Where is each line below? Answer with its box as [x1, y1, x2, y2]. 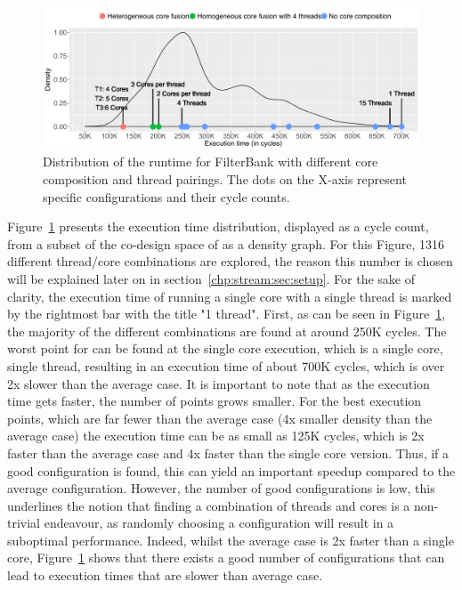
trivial [7, 513, 41, 532]
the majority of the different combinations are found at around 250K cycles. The [7, 321, 447, 340]
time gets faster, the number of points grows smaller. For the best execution [7, 392, 422, 410]
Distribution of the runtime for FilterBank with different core [43, 152, 378, 171]
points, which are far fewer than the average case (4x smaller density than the [7, 408, 433, 427]
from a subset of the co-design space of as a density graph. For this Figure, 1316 [7, 234, 445, 253]
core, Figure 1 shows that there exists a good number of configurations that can [7, 548, 445, 567]
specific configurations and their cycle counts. [43, 187, 290, 206]
